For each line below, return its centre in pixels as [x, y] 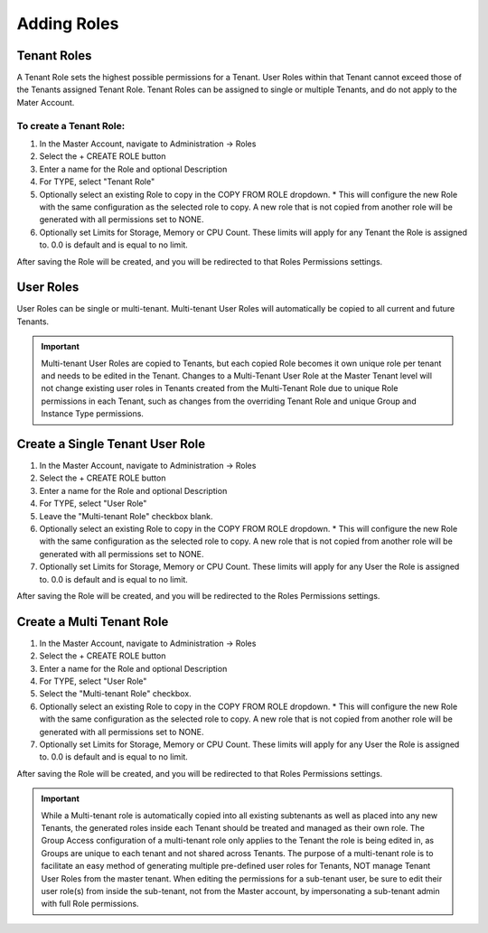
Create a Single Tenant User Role [111, 444]
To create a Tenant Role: [71, 126]
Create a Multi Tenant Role [93, 622]
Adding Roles [68, 23]
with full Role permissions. [90, 904]
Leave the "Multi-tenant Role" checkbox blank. [126, 516]
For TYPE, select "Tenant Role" [97, 182]
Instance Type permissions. [93, 414]
